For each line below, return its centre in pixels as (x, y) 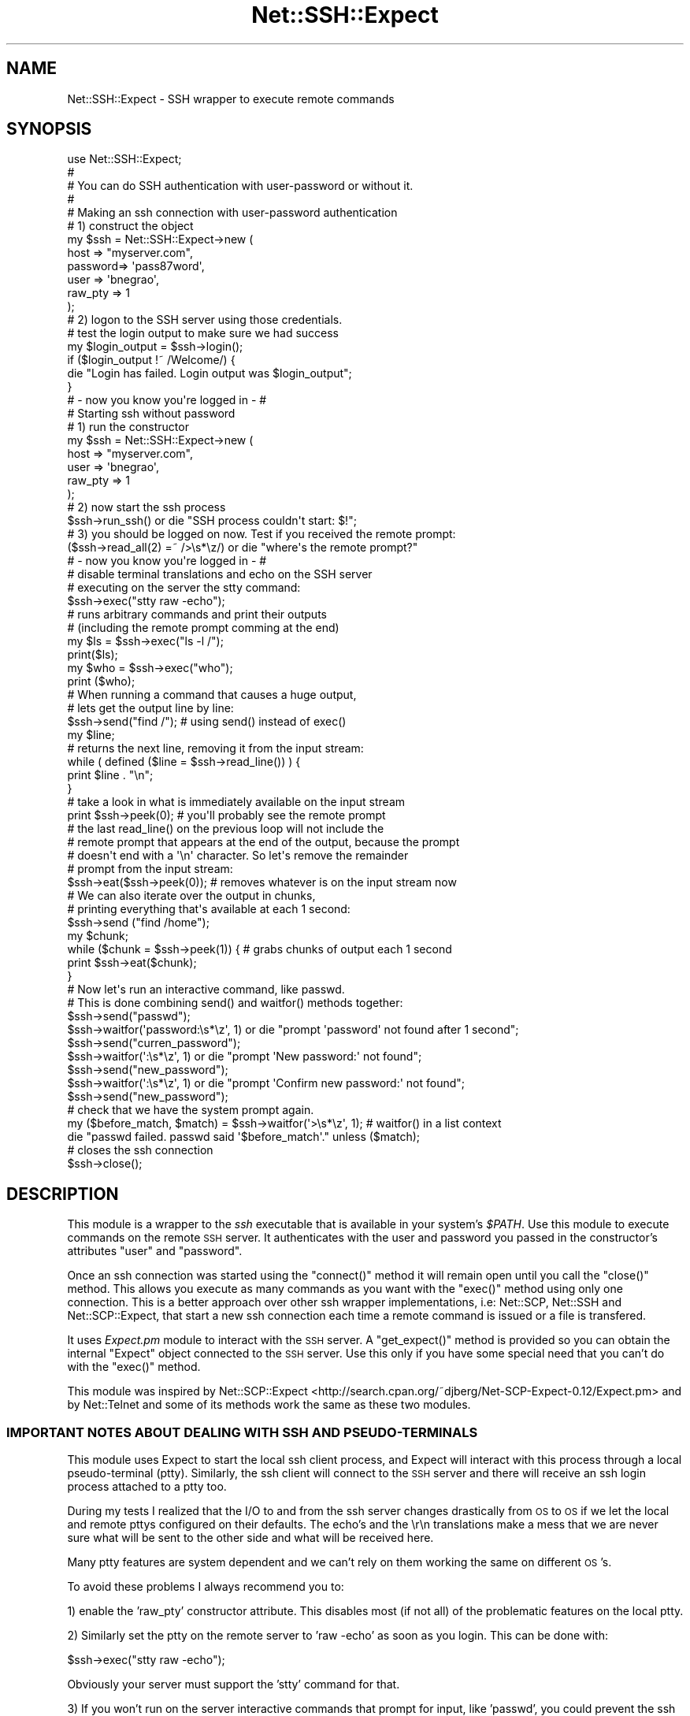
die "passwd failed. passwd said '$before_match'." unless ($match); (244, 1137)
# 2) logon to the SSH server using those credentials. (205, 320)
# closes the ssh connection (140, 1150)
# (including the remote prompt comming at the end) (203, 628)
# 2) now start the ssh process (147, 507)
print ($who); (101, 682)
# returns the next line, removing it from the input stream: (215, 748)
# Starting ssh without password (151, 414)
